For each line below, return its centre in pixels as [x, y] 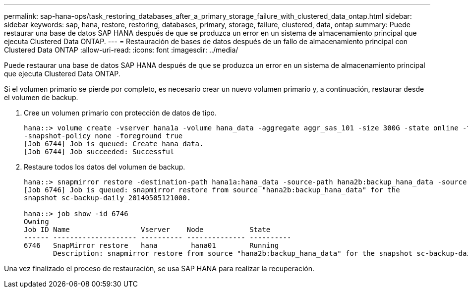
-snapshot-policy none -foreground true [103, 136]
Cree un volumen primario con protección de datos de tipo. [120, 113]
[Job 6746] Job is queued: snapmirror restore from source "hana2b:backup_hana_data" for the [212, 190]
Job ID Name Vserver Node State [147, 230]
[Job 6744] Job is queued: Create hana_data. [114, 144]
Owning [36, 222]
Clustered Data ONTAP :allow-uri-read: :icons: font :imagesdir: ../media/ [121, 50]
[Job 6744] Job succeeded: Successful [99, 152]
